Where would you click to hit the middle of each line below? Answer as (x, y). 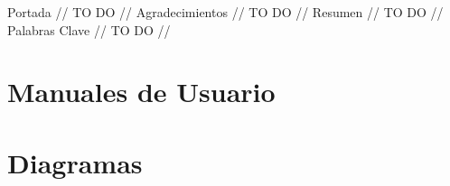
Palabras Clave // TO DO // (89, 29)
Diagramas (75, 162)
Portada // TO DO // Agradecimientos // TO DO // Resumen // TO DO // (225, 12)
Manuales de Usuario (141, 92)
